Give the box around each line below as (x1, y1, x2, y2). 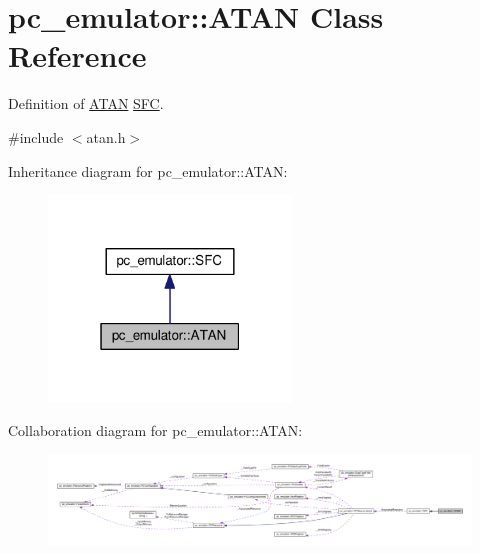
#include (8, 126, 64, 147)
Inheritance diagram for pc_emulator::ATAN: (8, 160, 288, 181)
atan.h (86, 126, 126, 147)
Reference (8, 35, 147, 76)
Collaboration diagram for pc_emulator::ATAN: (8, 420, 303, 441)
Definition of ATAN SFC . (8, 93, 164, 114)
